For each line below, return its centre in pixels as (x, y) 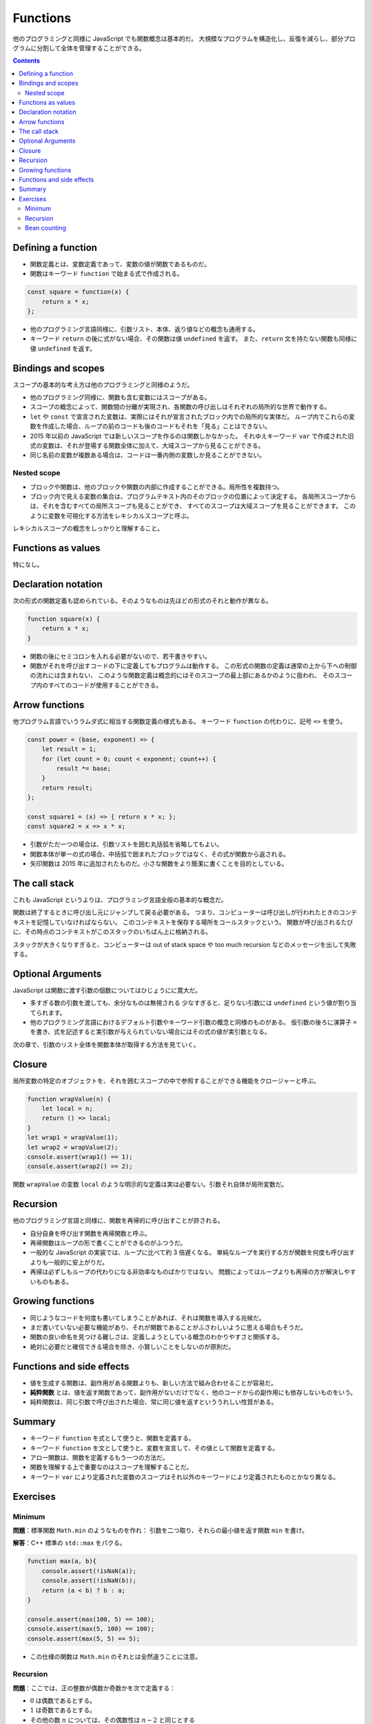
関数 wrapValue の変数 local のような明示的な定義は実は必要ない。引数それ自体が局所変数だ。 (150, 1184)
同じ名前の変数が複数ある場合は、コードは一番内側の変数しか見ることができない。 (147, 455)
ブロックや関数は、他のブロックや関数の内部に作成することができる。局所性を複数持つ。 (157, 487)
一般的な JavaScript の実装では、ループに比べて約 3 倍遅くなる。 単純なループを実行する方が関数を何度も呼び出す (193, 1252)
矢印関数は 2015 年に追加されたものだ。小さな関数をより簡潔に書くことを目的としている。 (159, 864)
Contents (27, 61)
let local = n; (67, 1109)
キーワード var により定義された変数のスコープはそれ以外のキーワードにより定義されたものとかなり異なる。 (185, 1476)
